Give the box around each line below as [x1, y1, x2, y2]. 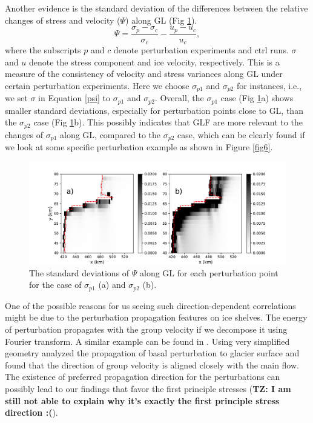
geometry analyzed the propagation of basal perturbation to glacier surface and [5, 347, 300, 359]
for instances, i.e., [236, 79, 302, 92]
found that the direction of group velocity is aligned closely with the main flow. [5, 358, 299, 371]
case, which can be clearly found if [177, 128, 305, 141]
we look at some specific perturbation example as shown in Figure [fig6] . [5, 141, 273, 153]
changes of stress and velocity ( [5, 13, 120, 26]
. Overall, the [154, 92, 204, 104]
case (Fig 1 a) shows [220, 92, 294, 104]
